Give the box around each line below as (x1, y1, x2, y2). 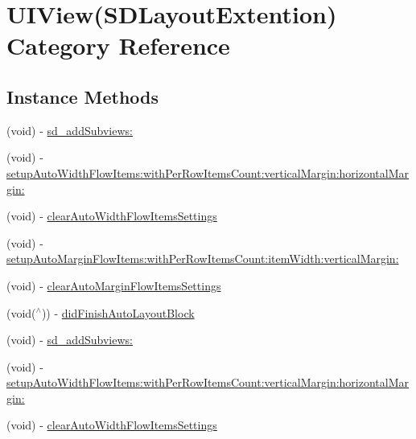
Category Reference (6, 29, 230, 62)
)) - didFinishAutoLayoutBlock (41, 304, 195, 321)
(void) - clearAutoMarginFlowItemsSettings (6, 277, 221, 293)
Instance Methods (6, 84, 159, 109)
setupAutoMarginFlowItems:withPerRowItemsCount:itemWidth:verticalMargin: (6, 250, 399, 267)
